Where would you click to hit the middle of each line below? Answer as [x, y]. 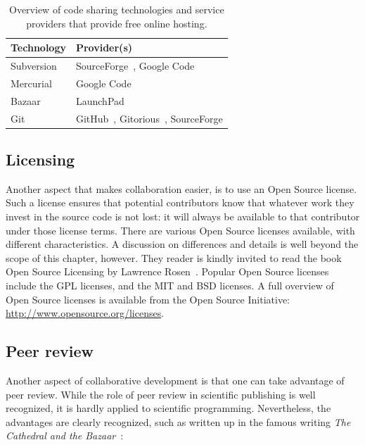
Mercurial [31, 83]
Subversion [34, 66]
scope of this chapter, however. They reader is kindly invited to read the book [174, 257]
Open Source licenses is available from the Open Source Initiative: [148, 299]
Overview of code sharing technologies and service [117, 9]
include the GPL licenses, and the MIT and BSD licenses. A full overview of [170, 286]
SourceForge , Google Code [135, 66]
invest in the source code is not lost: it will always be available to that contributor [183, 217]
